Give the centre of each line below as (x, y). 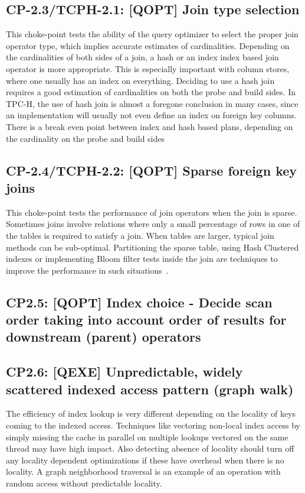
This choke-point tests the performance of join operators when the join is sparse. (152, 212)
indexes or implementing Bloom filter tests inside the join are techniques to (142, 259)
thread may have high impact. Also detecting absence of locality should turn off (150, 448)
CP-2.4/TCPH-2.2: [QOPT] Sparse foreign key (152, 170)
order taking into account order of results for (146, 320)
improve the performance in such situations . (87, 270)
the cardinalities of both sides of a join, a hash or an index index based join (142, 57)
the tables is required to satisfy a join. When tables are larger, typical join (140, 235)
